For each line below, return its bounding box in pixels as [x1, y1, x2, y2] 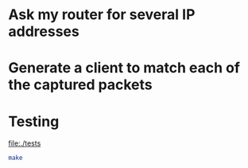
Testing [8, 112, 60, 131]
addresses [8, 22, 79, 41]
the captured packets [8, 76, 153, 94]
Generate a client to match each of [8, 59, 241, 77]
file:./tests [8, 139, 41, 148]
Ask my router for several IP [8, 6, 196, 24]
